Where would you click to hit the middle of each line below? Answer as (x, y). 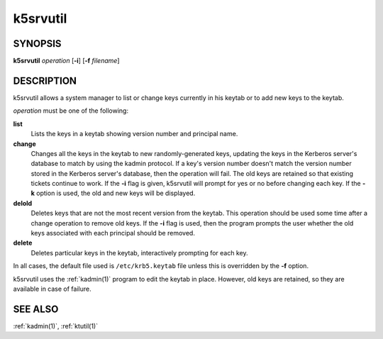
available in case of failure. (52, 289)
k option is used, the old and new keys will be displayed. (113, 193)
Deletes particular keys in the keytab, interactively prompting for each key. (139, 252)
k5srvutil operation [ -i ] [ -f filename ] (66, 61)
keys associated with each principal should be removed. (113, 233)
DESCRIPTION (45, 80)
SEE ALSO (36, 309)
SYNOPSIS (37, 44)
